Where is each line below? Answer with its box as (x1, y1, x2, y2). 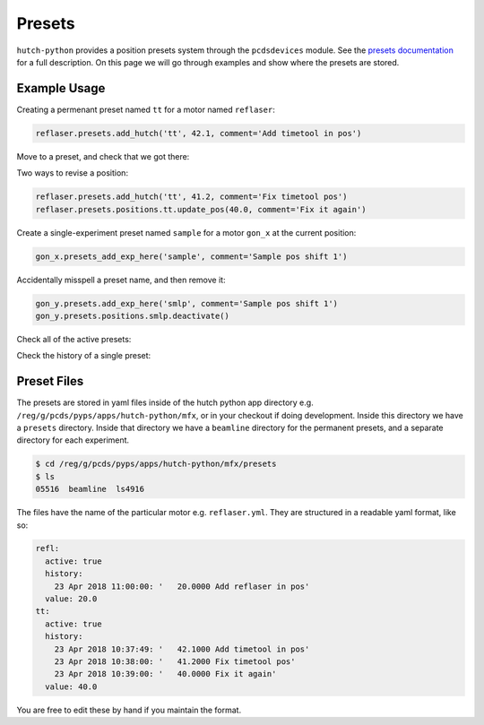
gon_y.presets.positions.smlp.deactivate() (35, 310, 230, 321)
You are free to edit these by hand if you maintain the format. (16, 704, 242, 715)
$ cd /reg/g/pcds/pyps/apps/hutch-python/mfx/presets (35, 459, 277, 470)
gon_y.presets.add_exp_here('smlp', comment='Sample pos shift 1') (35, 298, 339, 308)
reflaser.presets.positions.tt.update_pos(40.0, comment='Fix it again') (35, 204, 367, 214)
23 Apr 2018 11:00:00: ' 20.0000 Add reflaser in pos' (54, 581, 310, 591)
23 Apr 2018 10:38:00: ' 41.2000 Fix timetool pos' (54, 657, 296, 667)
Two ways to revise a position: (16, 168, 129, 178)
